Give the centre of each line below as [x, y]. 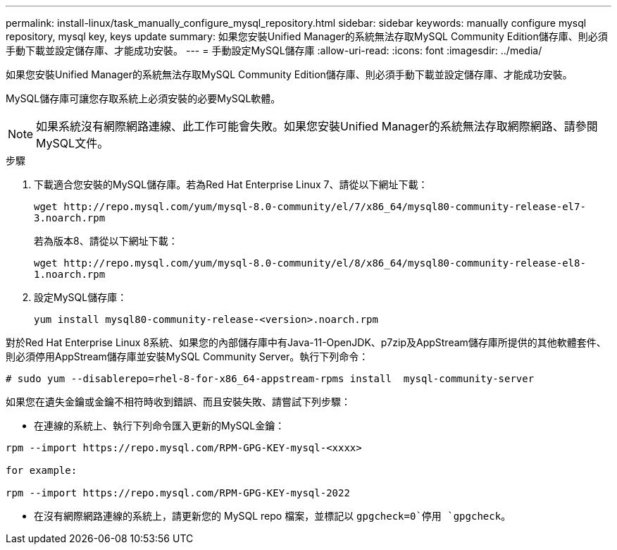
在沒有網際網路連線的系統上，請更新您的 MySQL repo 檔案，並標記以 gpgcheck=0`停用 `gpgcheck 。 [273, 516]
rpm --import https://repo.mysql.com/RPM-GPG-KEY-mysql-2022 [178, 493]
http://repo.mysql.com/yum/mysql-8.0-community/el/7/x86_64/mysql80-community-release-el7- [325, 207]
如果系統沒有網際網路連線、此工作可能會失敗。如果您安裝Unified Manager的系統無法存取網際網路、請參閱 [317, 126]
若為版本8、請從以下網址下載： [106, 241]
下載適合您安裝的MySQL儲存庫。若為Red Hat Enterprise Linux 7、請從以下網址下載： [231, 184]
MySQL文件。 [73, 143]
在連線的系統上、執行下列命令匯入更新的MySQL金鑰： [160, 426]
